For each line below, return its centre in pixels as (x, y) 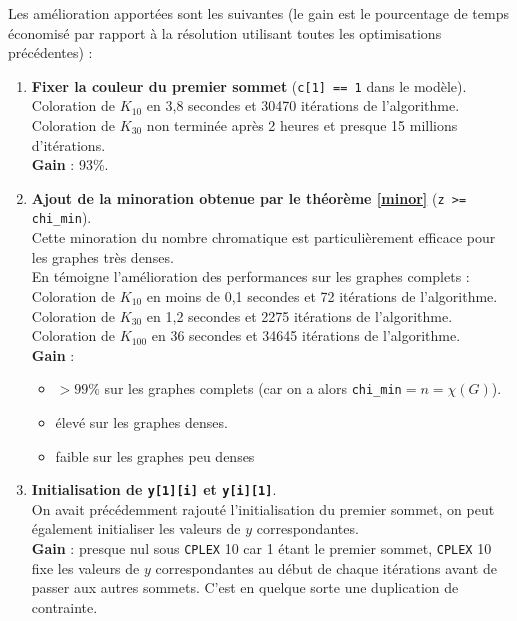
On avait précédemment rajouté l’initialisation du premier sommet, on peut (263, 508)
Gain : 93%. (70, 164)
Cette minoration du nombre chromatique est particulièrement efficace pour (263, 237)
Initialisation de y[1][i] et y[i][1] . (154, 489)
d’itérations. (68, 144)
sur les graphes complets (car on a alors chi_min (253, 388)
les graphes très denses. (102, 256)
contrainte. (64, 606)
